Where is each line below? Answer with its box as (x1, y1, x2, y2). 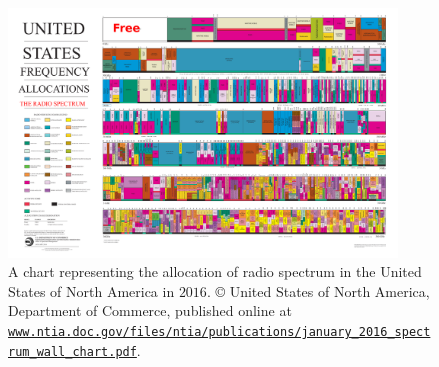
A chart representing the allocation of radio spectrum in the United (8, 261, 422, 282)
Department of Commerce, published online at (8, 300, 292, 321)
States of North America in (8, 280, 175, 301)
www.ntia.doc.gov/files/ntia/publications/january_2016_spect (8, 324, 431, 339)
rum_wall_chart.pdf (8, 344, 137, 359)
